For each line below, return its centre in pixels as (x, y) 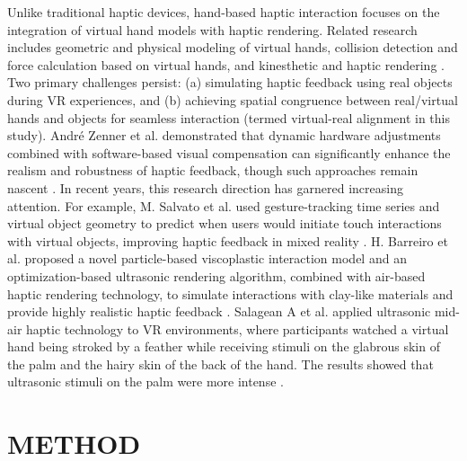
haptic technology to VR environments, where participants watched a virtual (238, 328)
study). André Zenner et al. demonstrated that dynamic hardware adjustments (224, 135)
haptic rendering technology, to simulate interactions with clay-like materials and (230, 293)
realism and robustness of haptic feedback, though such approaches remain (213, 170)
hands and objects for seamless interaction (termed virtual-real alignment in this (229, 117)
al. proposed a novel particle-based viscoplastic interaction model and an (207, 258)
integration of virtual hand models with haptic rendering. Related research (212, 29)
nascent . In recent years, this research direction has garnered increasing (205, 187)
